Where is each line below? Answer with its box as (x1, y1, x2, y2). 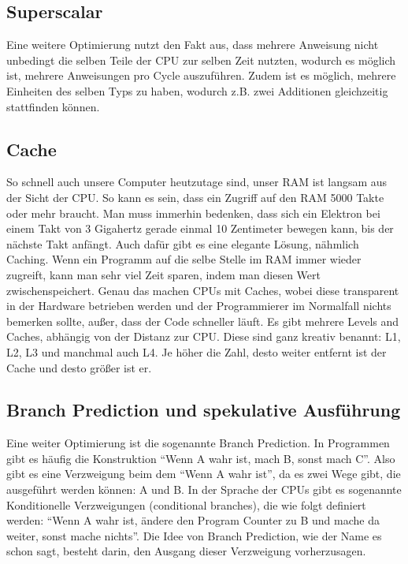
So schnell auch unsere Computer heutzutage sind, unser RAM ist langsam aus (6, 174, 388, 190)
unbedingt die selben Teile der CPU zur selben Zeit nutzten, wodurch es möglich (6, 51, 396, 68)
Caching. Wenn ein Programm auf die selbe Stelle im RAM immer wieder (6, 251, 362, 267)
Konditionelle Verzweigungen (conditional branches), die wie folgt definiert (6, 496, 366, 513)
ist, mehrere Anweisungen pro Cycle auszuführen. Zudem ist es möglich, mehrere (6, 67, 396, 84)
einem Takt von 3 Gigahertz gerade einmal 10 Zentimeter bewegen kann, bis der (6, 220, 394, 237)
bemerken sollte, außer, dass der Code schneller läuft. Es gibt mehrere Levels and (6, 312, 399, 329)
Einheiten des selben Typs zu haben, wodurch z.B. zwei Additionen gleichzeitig (6, 82, 388, 99)
